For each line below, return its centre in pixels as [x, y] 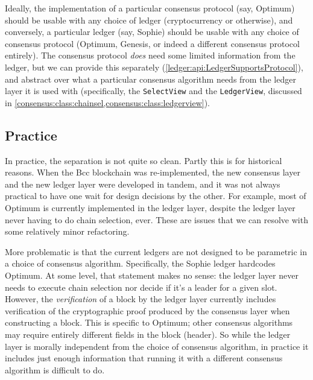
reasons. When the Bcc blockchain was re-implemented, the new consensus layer [153, 172]
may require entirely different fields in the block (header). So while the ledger [148, 334]
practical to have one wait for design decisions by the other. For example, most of [156, 196]
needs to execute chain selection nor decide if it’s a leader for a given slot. [141, 287]
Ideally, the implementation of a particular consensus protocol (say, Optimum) [150, 8]
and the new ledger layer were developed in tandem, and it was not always [143, 184]
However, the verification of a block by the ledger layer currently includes [141, 299]
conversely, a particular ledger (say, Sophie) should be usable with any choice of [152, 32]
